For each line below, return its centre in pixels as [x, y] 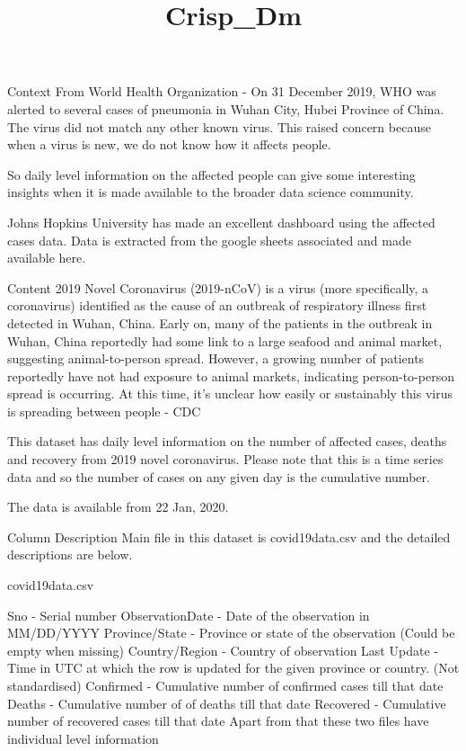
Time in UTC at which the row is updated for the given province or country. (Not [233, 668]
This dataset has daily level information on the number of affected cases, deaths [227, 441]
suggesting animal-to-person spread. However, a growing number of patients [216, 358]
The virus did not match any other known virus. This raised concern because [219, 126]
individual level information [83, 738]
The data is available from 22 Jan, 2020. [118, 507]
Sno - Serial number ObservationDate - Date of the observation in [189, 615]
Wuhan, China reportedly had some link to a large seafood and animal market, [225, 340]
